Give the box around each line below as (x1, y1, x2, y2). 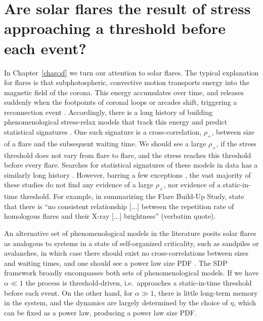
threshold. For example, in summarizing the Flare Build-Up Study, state (20, 191, 244, 202)
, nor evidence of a (163, 179, 221, 190)
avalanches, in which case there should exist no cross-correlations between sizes (4, 248, 248, 258)
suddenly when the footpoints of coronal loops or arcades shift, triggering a (4, 97, 237, 107)
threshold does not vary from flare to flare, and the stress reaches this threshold (4, 149, 251, 160)
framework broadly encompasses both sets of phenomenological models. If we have (4, 267, 259, 278)
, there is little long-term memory (154, 287, 258, 298)
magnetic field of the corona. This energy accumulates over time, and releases (4, 87, 244, 97)
